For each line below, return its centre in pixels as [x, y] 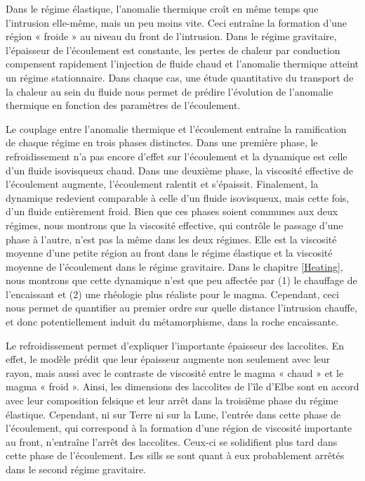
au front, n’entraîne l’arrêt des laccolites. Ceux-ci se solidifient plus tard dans [172, 441]
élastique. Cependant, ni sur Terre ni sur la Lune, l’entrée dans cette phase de [173, 414]
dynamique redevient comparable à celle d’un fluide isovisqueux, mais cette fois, [178, 197]
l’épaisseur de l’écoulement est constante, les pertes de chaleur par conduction [173, 50]
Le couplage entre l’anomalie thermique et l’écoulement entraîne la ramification [176, 128]
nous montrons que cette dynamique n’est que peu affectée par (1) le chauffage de [181, 280]
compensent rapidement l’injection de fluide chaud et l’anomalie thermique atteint [182, 64]
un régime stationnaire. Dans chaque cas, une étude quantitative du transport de [180, 77]
